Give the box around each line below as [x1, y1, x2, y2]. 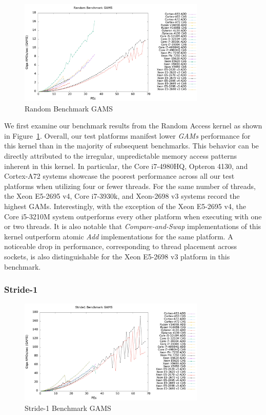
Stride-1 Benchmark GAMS [25, 402, 111, 413]
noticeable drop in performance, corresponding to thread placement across [4, 241, 237, 252]
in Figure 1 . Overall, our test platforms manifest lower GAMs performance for [4, 130, 251, 141]
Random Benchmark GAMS [25, 103, 113, 114]
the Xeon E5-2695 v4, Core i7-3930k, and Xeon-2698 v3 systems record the [4, 191, 240, 201]
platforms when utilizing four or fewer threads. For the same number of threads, [4, 180, 256, 191]
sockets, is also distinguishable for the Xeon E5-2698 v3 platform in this [4, 251, 230, 261]
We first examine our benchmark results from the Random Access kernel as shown [4, 120, 262, 131]
